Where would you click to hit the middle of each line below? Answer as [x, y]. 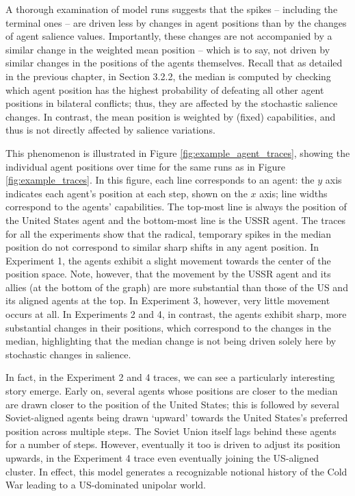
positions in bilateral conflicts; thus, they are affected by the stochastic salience [172, 103]
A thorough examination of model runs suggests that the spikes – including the [172, 9]
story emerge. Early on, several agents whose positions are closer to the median [172, 391]
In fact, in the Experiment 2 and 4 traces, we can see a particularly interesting [170, 377]
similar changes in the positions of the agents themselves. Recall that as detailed [174, 63]
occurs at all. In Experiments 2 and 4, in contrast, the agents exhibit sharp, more [176, 314]
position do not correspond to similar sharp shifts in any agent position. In [162, 247]
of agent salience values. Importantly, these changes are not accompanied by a [169, 36]
